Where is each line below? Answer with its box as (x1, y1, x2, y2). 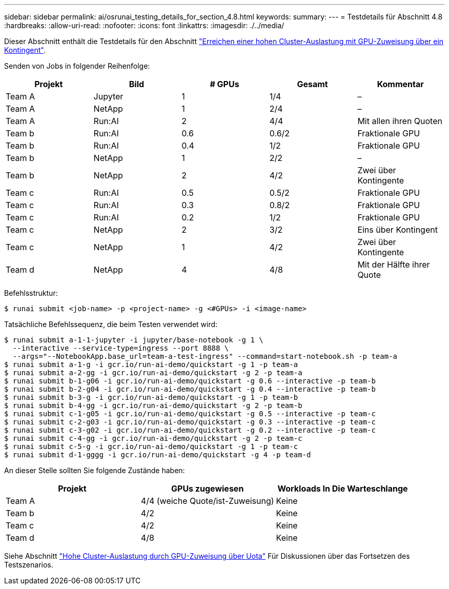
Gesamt (297, 79, 328, 89)
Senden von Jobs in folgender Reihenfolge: (4, 62, 150, 70)
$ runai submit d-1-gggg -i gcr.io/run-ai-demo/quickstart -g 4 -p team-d (4, 451, 311, 459)
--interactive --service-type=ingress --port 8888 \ (12, 344, 229, 352)
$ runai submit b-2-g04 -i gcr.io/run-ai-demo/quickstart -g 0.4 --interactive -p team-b (4, 385, 376, 393)
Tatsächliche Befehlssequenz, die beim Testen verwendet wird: (4, 320, 218, 329)
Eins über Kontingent (357, 225, 438, 235)
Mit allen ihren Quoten (357, 116, 442, 126)
